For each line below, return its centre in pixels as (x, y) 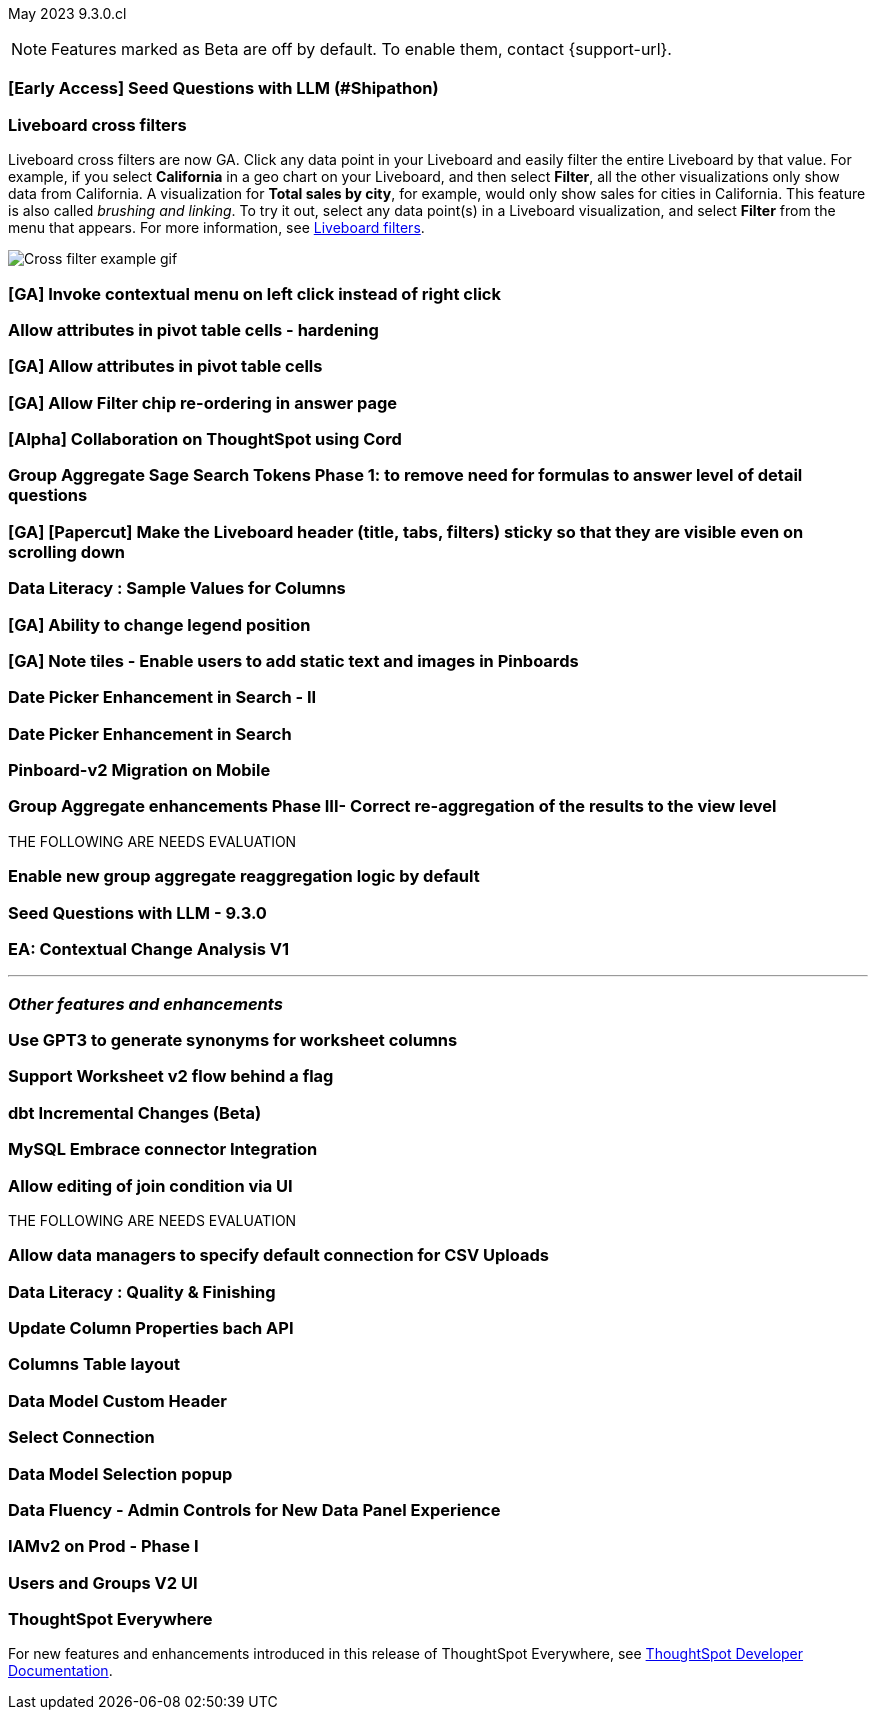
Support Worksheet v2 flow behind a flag (171, 1076)
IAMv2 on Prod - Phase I (103, 1546)
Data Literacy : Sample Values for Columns (177, 588)
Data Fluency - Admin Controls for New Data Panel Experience (254, 1509)
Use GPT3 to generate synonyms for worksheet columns (233, 1040)
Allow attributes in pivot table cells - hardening (193, 329)
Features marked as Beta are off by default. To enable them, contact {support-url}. (361, 49)
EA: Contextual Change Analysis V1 (148, 948)
